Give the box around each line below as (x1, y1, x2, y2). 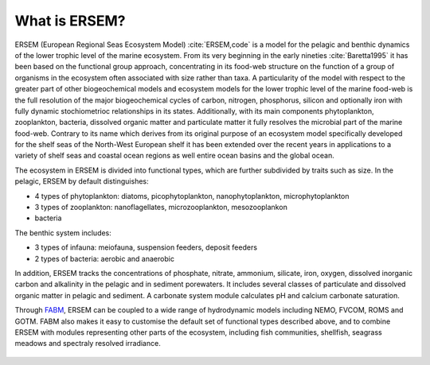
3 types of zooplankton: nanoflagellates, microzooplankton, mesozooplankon (34, 203, 288, 212)
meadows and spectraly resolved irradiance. (14, 339, 161, 348)
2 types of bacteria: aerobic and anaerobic (34, 254, 175, 263)
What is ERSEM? (14, 12, 127, 29)
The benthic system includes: (14, 227, 111, 238)
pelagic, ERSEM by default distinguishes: (14, 177, 149, 186)
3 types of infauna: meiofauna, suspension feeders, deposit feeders (34, 243, 258, 252)
